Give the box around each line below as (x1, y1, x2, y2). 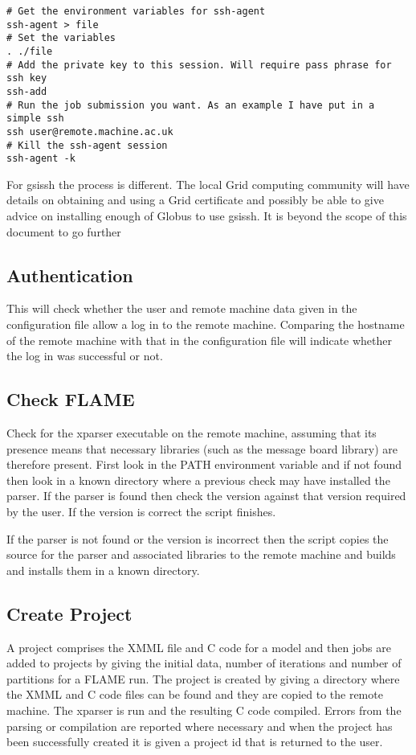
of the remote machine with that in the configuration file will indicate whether (6, 331, 393, 348)
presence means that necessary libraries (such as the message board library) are (6, 440, 398, 457)
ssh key (6, 72, 47, 84)
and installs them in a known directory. (6, 561, 200, 578)
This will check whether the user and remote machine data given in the (6, 300, 357, 317)
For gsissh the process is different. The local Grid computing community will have (6, 175, 410, 192)
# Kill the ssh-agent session (6, 139, 168, 151)
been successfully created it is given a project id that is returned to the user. (6, 733, 383, 750)
